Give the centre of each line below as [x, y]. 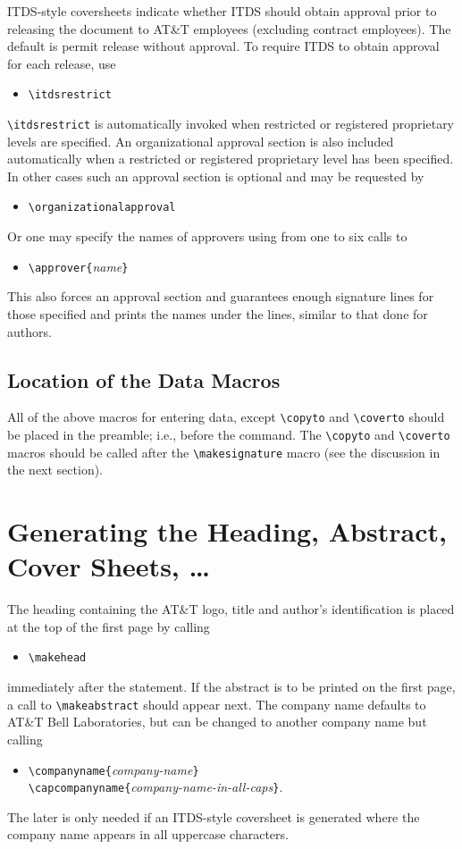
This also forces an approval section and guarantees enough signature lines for [221, 296]
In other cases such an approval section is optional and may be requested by [216, 176]
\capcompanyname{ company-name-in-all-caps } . [155, 787]
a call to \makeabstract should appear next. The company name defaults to [217, 704]
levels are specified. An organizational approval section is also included [201, 141]
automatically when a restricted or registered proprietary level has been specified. [231, 159]
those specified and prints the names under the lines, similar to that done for [218, 313]
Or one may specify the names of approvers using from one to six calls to [207, 236]
